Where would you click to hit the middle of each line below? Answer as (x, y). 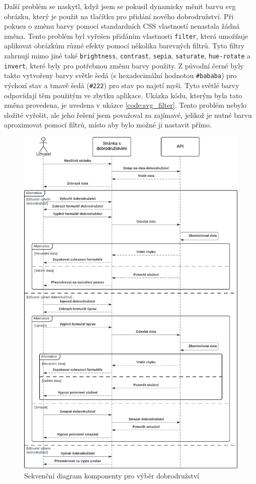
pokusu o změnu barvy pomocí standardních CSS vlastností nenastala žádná (122, 26)
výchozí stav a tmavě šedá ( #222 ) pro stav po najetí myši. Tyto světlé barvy (122, 85)
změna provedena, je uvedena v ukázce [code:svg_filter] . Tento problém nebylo (125, 105)
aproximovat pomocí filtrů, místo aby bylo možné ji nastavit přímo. (108, 125)
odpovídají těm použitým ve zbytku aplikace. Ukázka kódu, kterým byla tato (123, 95)
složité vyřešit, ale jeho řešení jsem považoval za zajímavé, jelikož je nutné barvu (128, 115)
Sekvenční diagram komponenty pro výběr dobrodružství (112, 475)
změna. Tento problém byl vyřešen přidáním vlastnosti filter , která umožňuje (126, 36)
